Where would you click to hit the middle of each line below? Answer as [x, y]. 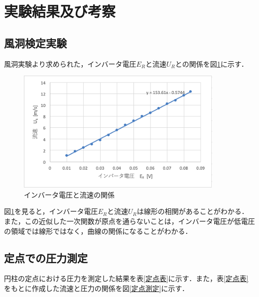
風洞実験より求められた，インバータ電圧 [70, 63]
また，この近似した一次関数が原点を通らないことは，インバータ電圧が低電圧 [129, 221]
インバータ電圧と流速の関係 [69, 194]
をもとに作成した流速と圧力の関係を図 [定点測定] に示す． [96, 288]
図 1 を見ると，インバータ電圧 [51, 211]
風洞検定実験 [35, 43]
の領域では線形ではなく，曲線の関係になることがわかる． [98, 231]
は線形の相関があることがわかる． [193, 211]
